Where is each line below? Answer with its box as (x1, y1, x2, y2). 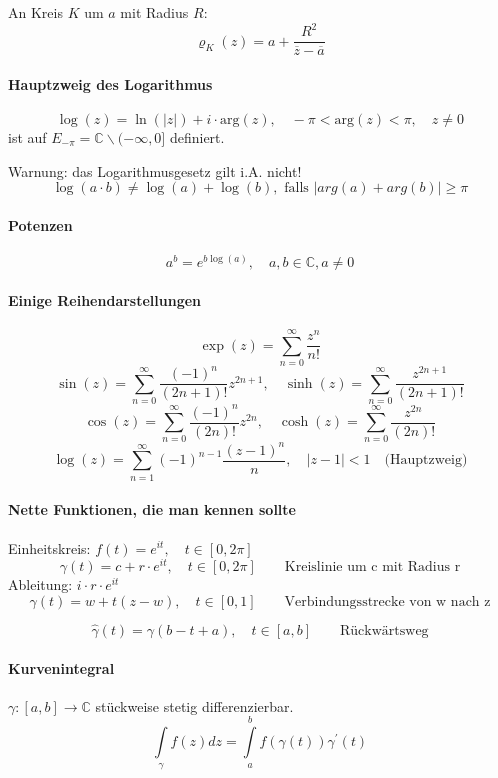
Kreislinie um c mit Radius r (284, 560, 461, 575)
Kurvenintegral (8, 657, 115, 678)
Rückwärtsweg (340, 624, 429, 639)
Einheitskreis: (8, 537, 91, 558)
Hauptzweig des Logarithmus (8, 73, 213, 94)
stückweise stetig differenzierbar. (95, 695, 294, 716)
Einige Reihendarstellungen (8, 289, 202, 310)
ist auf (8, 126, 47, 147)
